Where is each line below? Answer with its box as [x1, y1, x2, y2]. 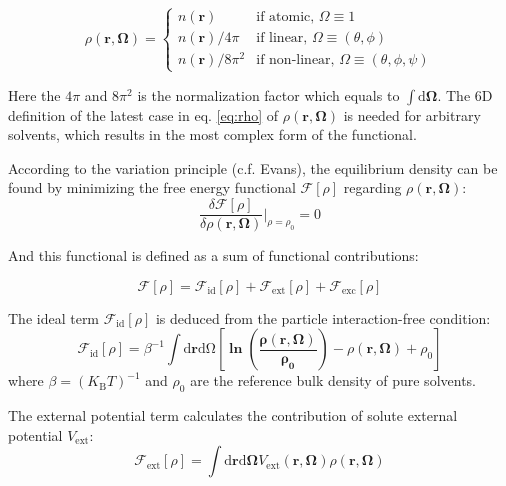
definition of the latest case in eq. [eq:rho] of [8, 104, 279, 125]
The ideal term [8, 307, 100, 328]
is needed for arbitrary [343, 104, 481, 125]
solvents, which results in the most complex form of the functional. [8, 124, 417, 145]
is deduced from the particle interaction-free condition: [155, 307, 491, 328]
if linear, [256, 31, 308, 46]
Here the [8, 84, 61, 105]
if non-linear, [256, 53, 335, 68]
